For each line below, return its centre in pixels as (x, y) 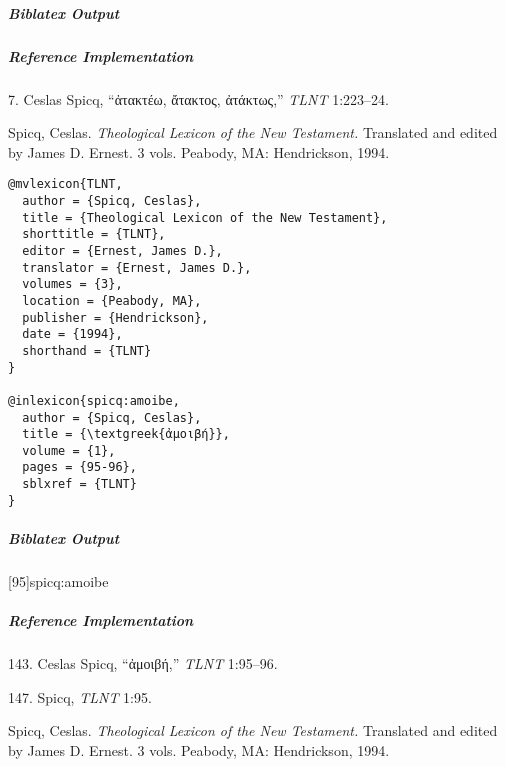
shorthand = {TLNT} (87, 350)
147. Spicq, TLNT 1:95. (80, 696)
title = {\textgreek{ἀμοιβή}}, (126, 434)
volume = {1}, (69, 450)
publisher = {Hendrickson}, (115, 317)
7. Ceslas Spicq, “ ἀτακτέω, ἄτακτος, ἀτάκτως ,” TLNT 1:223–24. (198, 98)
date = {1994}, (72, 334)
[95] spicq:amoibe (58, 581)
